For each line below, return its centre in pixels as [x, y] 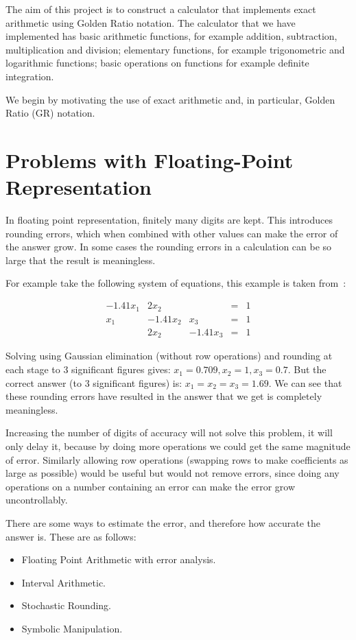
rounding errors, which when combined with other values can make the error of [172, 233]
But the [310, 369]
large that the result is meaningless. [81, 260]
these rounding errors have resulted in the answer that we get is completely [164, 396]
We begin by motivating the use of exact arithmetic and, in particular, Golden [170, 99]
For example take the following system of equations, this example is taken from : [176, 283]
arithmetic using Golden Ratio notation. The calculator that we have [151, 22]
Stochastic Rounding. [66, 605]
